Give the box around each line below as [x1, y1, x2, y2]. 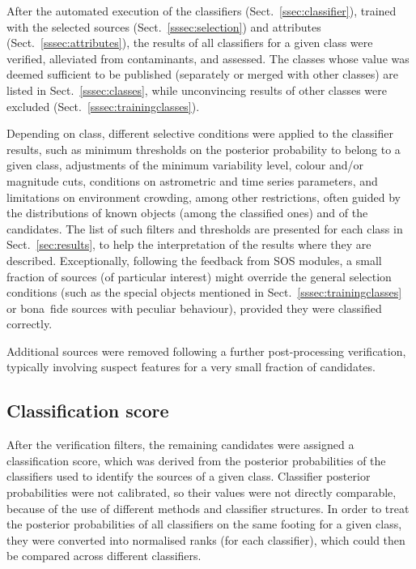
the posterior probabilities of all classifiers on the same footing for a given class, [6, 516, 402, 533]
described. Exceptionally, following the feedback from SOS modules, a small [6, 251, 382, 268]
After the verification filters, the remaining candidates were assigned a [6, 436, 354, 453]
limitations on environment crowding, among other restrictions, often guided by [6, 188, 401, 205]
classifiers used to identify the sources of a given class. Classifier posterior [6, 468, 371, 485]
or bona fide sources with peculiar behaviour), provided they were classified [6, 299, 382, 316]
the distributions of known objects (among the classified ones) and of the [6, 204, 368, 221]
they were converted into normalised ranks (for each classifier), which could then [6, 531, 405, 548]
